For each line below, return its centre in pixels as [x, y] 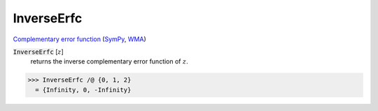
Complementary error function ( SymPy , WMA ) [79, 39]
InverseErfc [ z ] [38, 52]
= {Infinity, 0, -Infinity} [83, 90]
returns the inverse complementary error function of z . [109, 61]
